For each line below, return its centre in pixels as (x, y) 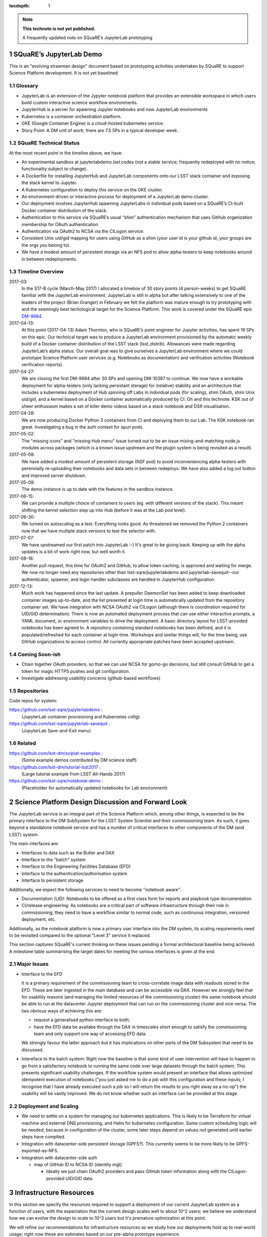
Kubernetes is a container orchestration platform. (72, 116)
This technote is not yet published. (59, 28)
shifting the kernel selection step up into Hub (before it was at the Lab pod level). (104, 510)
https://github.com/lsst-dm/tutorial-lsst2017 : (55, 767)
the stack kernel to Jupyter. (49, 183)
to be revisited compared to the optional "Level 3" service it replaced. (80, 935)
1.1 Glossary (24, 86)
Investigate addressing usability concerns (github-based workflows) (91, 678)
